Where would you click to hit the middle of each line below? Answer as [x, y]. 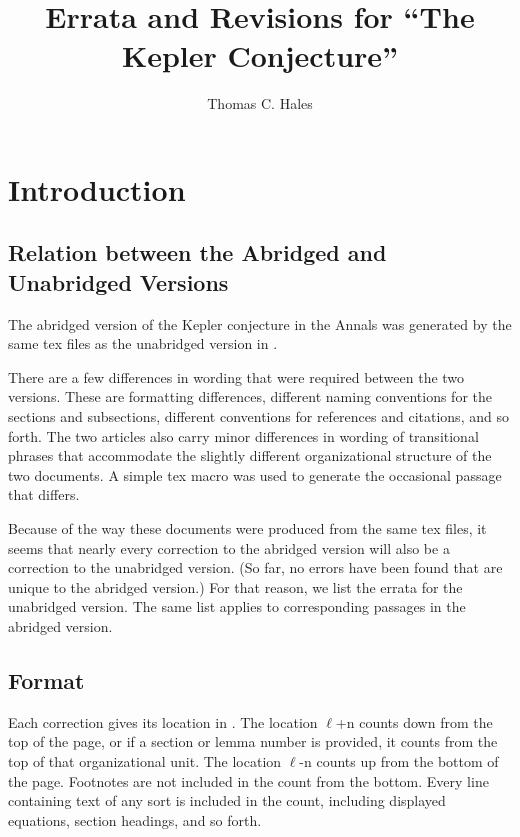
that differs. [44, 494]
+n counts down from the [414, 721]
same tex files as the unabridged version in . [143, 343]
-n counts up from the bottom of [399, 760]
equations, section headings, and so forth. [135, 819]
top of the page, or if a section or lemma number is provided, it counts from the [253, 741]
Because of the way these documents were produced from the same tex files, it [247, 528]
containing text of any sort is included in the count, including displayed [227, 800]
